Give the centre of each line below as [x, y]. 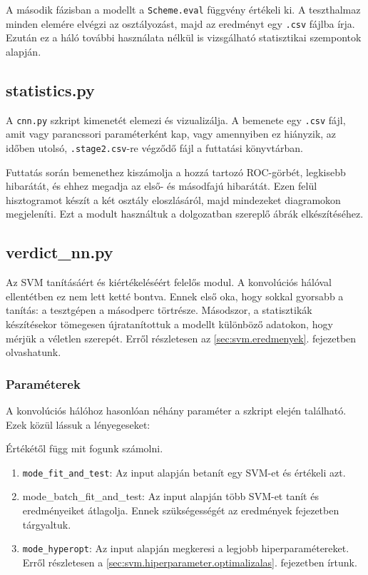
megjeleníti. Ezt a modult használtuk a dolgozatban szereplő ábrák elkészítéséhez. [185, 214]
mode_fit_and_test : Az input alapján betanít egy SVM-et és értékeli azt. [184, 472]
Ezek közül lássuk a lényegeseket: [78, 424]
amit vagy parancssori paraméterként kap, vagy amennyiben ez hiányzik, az [171, 134]
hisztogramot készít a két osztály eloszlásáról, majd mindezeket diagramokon [173, 199]
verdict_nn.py [60, 252]
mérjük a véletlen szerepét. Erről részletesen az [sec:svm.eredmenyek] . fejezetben [181, 338]
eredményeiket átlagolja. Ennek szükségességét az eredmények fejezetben [181, 510]
